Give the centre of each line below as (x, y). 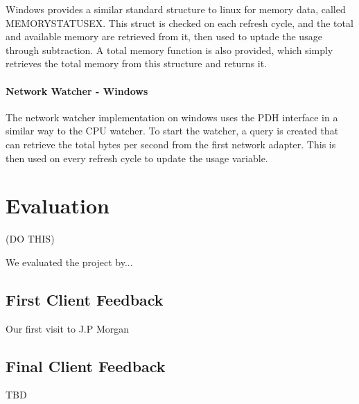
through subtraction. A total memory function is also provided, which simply (169, 50)
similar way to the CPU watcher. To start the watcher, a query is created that (172, 131)
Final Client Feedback (86, 366)
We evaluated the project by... (69, 262)
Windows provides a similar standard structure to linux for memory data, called (176, 9)
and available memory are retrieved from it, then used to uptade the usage (164, 36)
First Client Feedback (85, 299)
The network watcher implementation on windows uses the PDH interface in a (172, 117)
